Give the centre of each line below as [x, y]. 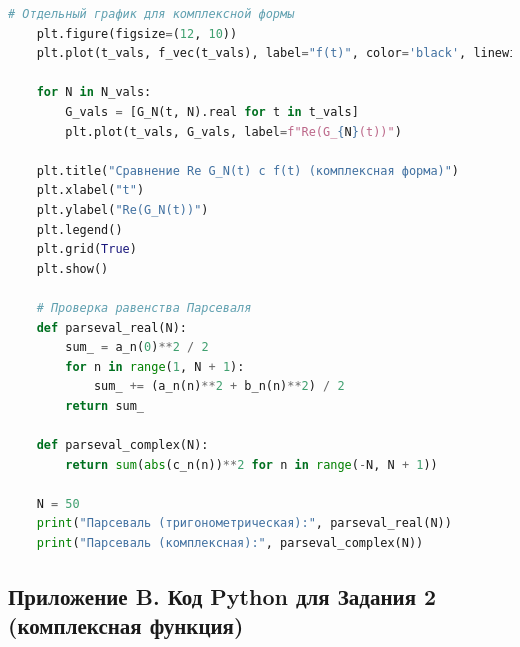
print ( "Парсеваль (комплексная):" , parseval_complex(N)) [230, 543]
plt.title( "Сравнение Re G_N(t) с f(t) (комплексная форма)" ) [248, 170]
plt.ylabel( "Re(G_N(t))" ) [122, 209]
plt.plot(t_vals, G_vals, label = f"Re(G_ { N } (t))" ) [233, 131]
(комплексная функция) [126, 625]
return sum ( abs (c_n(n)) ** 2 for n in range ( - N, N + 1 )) [251, 464]
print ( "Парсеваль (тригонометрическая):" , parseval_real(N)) [244, 523]
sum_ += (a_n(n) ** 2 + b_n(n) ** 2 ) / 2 [219, 386]
